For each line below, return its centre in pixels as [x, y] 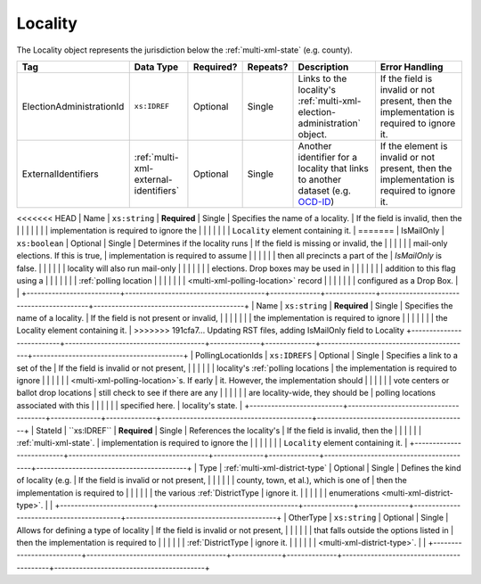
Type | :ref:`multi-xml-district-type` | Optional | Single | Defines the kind [330, 467]
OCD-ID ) [316, 202]
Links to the [322, 78]
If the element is [414, 145]
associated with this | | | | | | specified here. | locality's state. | [130, 405]
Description [323, 67]
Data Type [156, 67]
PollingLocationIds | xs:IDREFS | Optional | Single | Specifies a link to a [326, 356]
